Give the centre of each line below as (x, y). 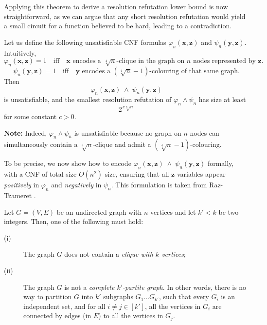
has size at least (222, 99)
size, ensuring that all (137, 174)
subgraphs (118, 296)
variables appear (201, 174)
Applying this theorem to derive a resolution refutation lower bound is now (116, 6)
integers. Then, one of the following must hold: (74, 221)
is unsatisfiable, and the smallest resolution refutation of (88, 99)
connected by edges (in (57, 315)
